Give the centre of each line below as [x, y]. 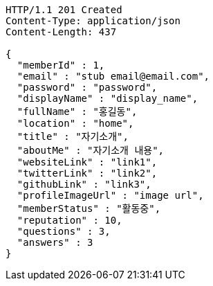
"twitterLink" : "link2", [87, 173]
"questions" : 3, [64, 231]
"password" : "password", [87, 87]
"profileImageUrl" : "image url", [110, 195]
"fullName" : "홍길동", [77, 111]
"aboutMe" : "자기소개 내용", [90, 150]
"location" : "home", [75, 123]
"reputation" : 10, [70, 220]
